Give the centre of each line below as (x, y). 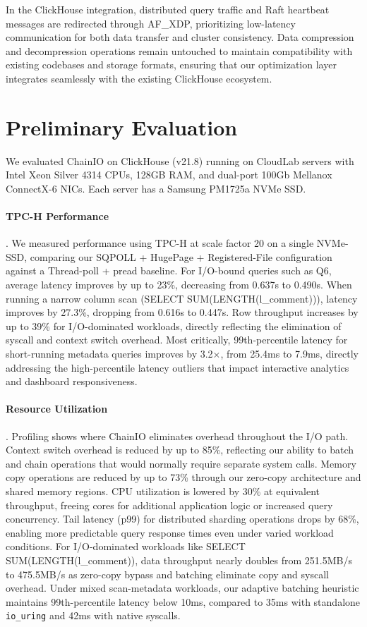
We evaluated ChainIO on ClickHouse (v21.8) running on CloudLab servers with (180, 160)
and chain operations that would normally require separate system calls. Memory (181, 463)
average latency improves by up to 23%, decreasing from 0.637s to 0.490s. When (179, 285)
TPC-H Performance (58, 216)
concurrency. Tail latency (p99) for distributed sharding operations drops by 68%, (182, 519)
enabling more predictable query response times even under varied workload (170, 532)
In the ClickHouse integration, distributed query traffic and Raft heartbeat (168, 9)
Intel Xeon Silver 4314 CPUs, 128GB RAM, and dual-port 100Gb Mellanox (169, 175)
